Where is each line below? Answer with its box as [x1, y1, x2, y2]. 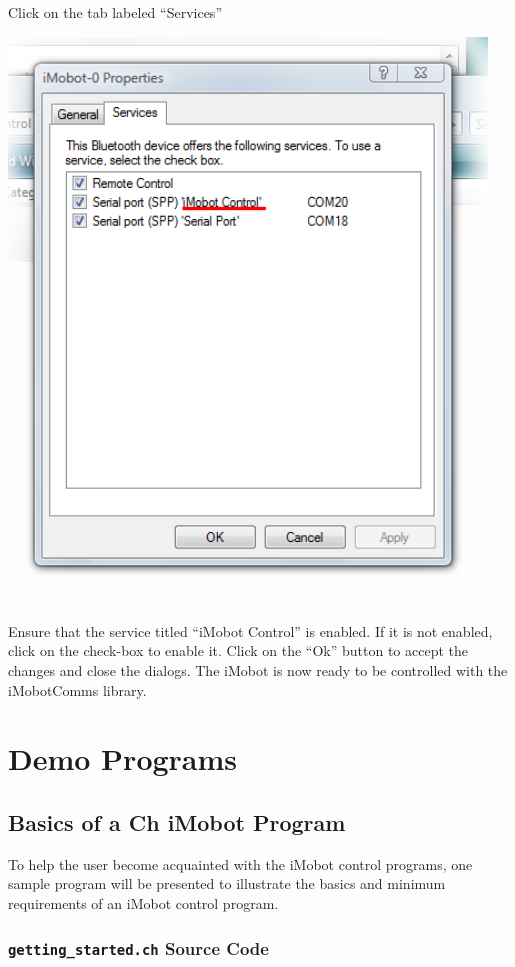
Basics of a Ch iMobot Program [8, 806, 346, 837]
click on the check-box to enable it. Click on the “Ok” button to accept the [8, 640, 469, 661]
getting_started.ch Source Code [8, 935, 269, 960]
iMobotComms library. [8, 679, 147, 700]
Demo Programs [8, 738, 238, 779]
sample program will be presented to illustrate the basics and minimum [8, 873, 446, 894]
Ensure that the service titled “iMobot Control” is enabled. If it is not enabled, [8, 620, 493, 641]
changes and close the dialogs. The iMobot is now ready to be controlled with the [8, 660, 508, 681]
